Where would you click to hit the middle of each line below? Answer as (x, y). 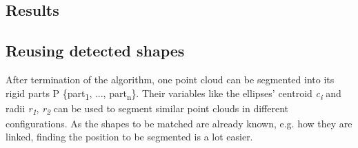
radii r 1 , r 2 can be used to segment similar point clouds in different (147, 109)
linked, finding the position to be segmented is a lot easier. (129, 137)
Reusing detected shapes (95, 51)
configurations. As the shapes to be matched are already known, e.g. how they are (179, 123)
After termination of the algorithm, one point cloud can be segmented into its (170, 79)
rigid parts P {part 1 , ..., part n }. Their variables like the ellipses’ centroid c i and (173, 94)
